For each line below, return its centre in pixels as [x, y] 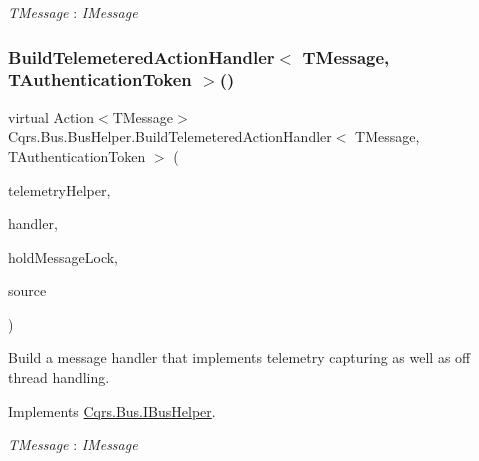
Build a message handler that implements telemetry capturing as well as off [239, 357]
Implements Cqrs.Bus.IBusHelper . [112, 410]
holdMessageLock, [63, 256]
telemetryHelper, [59, 189]
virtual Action [51, 116]
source [27, 290]
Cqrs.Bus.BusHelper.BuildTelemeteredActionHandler [170, 136]
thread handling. [59, 377]
